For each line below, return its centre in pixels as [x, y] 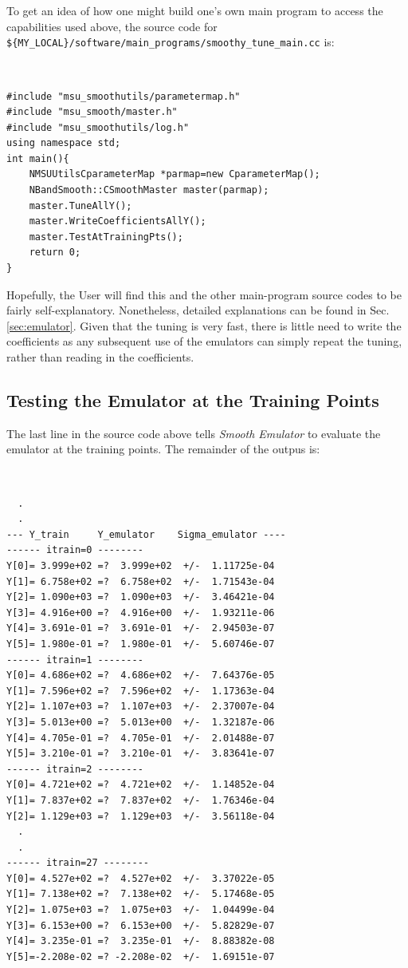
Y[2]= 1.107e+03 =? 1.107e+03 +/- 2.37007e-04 [141, 707]
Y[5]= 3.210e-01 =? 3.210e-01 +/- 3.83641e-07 [141, 754]
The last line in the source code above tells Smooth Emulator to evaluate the [194, 433]
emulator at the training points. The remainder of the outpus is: [163, 449]
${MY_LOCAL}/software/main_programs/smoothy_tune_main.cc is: [171, 42]
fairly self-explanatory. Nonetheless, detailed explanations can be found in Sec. [198, 310]
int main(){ [38, 158]
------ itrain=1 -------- [75, 660]
